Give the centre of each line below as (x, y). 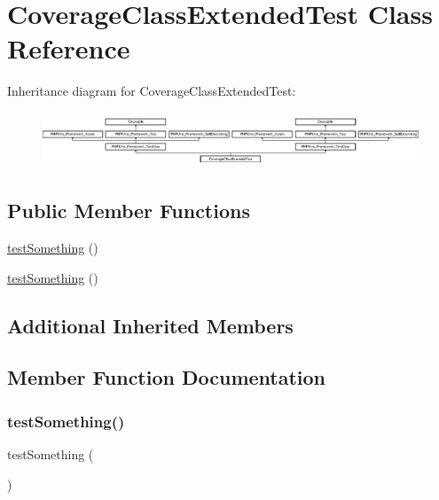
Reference (69, 48)
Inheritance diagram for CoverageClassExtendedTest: (152, 91)
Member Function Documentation (167, 377)
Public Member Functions (129, 211)
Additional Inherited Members (150, 325)
